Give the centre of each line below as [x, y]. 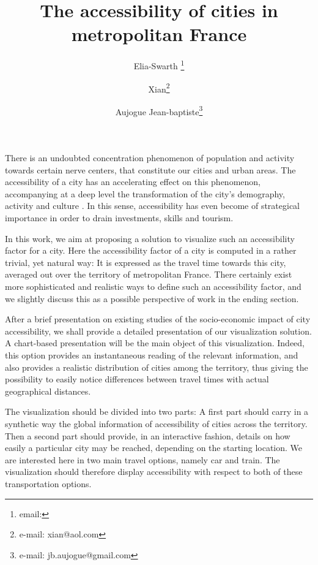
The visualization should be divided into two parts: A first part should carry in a [157, 411]
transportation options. [48, 483]
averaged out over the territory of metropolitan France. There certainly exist [149, 274]
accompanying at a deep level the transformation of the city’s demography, [145, 193]
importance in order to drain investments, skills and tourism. [119, 218]
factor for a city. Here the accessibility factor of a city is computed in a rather [151, 250]
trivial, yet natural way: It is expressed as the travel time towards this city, [146, 262]
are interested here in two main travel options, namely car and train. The [142, 459]
